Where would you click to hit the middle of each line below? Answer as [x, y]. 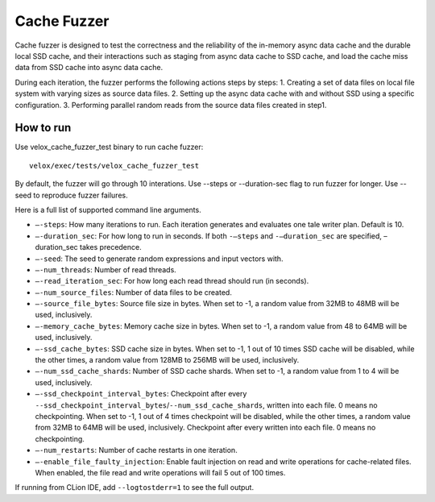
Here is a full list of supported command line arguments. [108, 210]
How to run [43, 128]
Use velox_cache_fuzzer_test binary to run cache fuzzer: [109, 147]
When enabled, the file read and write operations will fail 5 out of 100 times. [160, 472]
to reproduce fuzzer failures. [81, 195]
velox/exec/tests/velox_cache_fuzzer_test [114, 166]
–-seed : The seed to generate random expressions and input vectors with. [159, 259]
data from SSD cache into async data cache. [89, 68]
